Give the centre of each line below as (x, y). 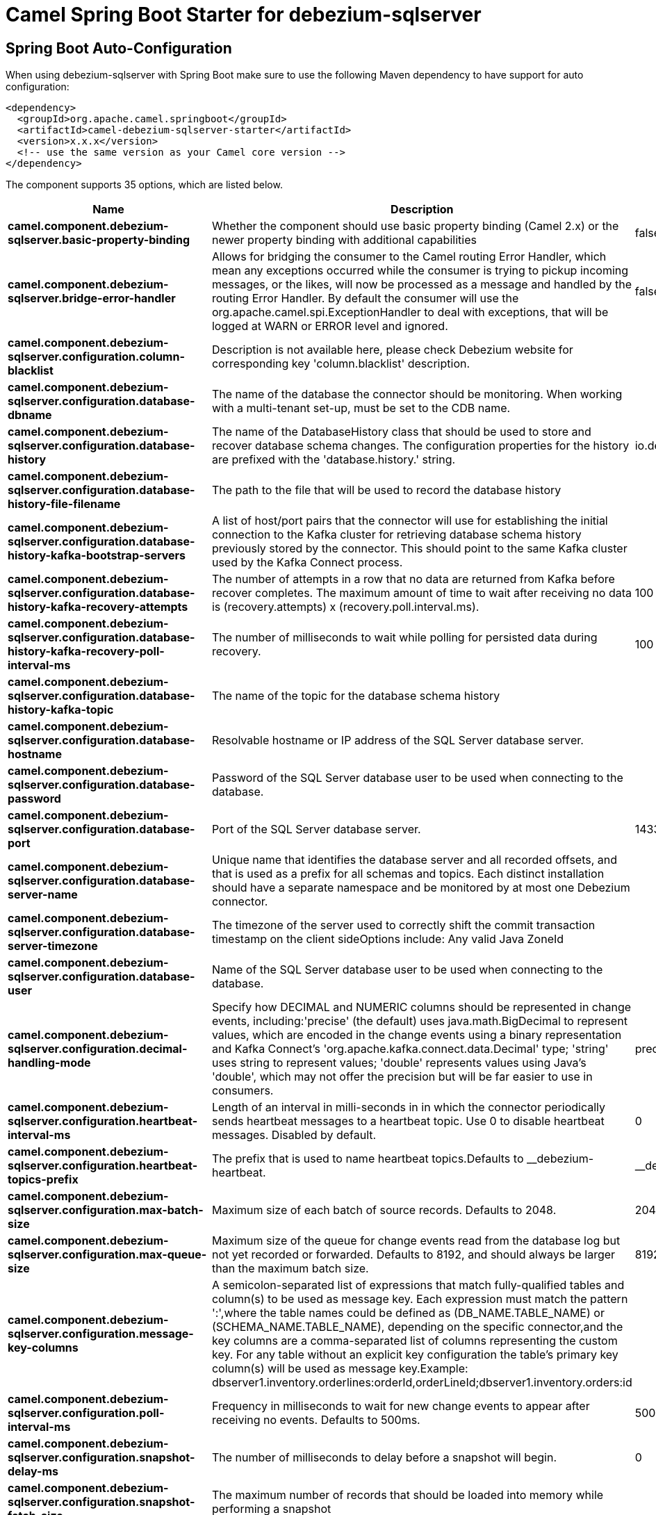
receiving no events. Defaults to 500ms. (316, 1420)
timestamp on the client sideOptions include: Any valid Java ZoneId (388, 939)
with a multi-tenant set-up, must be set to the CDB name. (361, 408)
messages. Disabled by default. (294, 1135)
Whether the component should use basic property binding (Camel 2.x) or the (415, 226)
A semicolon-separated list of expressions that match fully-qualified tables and (418, 1285)
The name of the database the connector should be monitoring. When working (417, 394)
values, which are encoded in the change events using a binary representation (417, 1035)
